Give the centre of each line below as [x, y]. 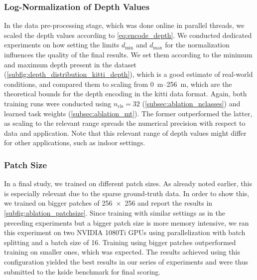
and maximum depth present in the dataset [70, 64]
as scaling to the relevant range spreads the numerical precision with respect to [125, 123]
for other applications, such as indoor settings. [75, 142]
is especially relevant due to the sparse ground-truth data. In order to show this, [127, 193]
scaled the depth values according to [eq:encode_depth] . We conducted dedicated [128, 35]
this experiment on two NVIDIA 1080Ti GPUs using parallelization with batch [125, 232]
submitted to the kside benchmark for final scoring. [82, 271]
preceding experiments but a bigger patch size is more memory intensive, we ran [127, 222]
